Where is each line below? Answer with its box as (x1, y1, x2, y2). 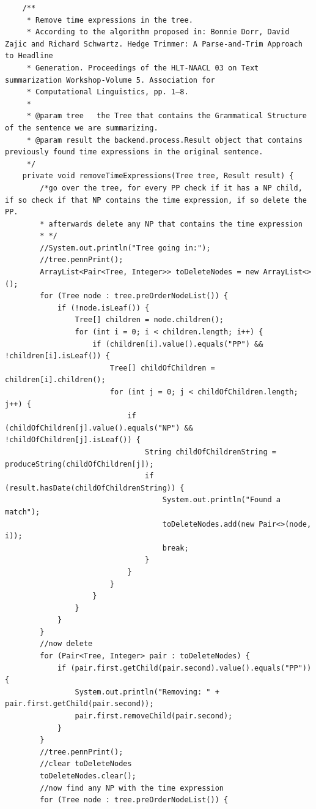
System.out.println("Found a (162, 495, 281, 505)
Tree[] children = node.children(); (75, 315, 224, 325)
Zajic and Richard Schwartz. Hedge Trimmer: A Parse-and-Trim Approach (5, 39, 303, 48)
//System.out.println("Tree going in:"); (40, 243, 211, 252)
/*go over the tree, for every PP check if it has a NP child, (40, 183, 303, 192)
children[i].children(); (5, 375, 106, 385)
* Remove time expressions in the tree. (26, 15, 193, 24)
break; (162, 543, 189, 552)
